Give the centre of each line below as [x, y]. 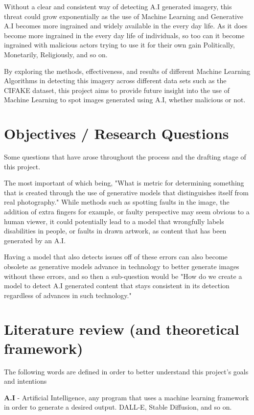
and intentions [25, 381]
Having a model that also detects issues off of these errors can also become [116, 257]
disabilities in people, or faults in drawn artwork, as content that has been [115, 231]
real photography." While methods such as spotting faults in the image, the [117, 202]
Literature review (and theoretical [122, 329]
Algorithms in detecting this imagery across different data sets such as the [115, 81]
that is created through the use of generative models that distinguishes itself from [127, 192]
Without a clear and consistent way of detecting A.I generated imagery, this [118, 6]
